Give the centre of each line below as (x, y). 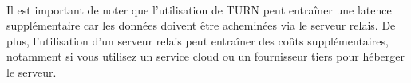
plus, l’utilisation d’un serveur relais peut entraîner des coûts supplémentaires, (198, 40)
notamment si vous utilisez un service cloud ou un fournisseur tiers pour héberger (205, 56)
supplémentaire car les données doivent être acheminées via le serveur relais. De (201, 25)
